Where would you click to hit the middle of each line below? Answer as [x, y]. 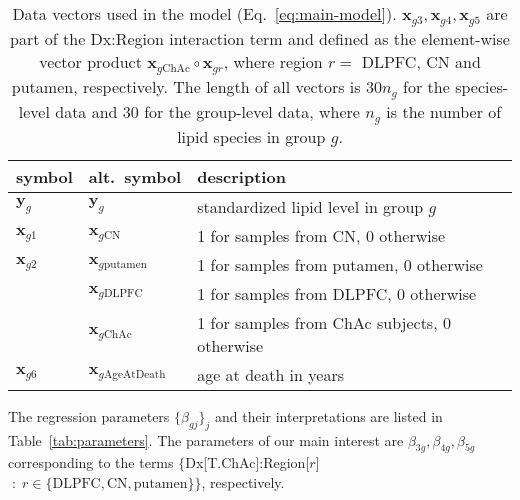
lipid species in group [251, 136]
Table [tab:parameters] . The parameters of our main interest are [206, 439]
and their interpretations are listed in [328, 415]
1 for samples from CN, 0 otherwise [321, 235]
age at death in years [270, 374]
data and [86, 111]
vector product [90, 61]
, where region [273, 61]
